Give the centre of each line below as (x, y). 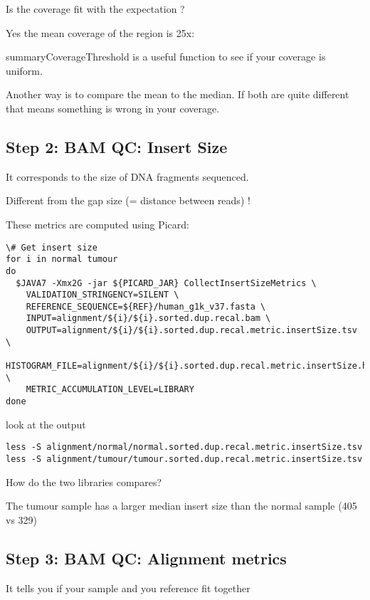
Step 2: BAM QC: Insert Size (117, 146)
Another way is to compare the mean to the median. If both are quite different (178, 94)
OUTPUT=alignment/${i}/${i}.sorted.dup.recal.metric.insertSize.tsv (191, 331)
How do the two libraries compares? (84, 481)
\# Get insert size (52, 247)
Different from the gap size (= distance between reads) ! (128, 200)
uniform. (24, 70)
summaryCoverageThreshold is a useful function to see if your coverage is (166, 57)
